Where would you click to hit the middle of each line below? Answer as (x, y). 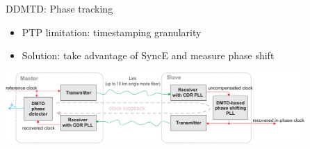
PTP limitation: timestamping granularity (112, 32)
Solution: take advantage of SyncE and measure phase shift (148, 55)
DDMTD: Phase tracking (59, 8)
